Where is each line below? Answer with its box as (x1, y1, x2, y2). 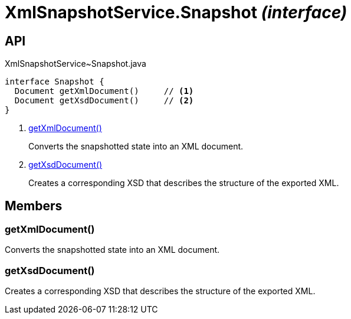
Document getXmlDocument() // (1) (14, 86, 194, 96)
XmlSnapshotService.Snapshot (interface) (5, 2, 347, 22)
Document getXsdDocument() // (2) (14, 96, 194, 106)
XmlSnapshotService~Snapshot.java (5, 58, 146, 69)
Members (5, 198, 63, 213)
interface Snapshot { (5, 77, 104, 87)
